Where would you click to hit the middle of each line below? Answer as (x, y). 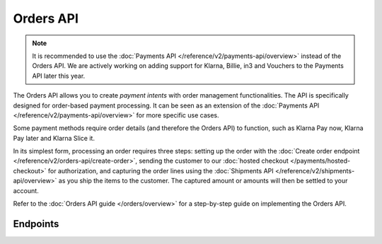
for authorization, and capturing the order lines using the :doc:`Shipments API (161, 170)
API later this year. (59, 76)
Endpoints (36, 224)
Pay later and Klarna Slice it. (54, 138)
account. (26, 190)
